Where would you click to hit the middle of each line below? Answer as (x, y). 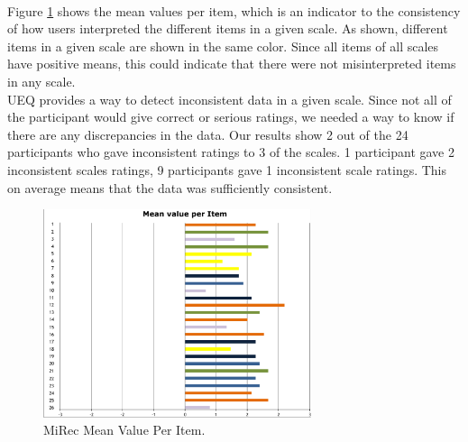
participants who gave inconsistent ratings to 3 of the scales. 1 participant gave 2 (231, 152)
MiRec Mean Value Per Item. (124, 430)
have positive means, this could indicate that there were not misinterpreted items (232, 64)
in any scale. (41, 81)
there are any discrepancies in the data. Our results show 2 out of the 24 (208, 134)
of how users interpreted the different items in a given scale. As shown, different (228, 28)
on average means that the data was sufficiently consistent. (170, 187)
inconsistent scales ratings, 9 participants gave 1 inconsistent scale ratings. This (227, 169)
